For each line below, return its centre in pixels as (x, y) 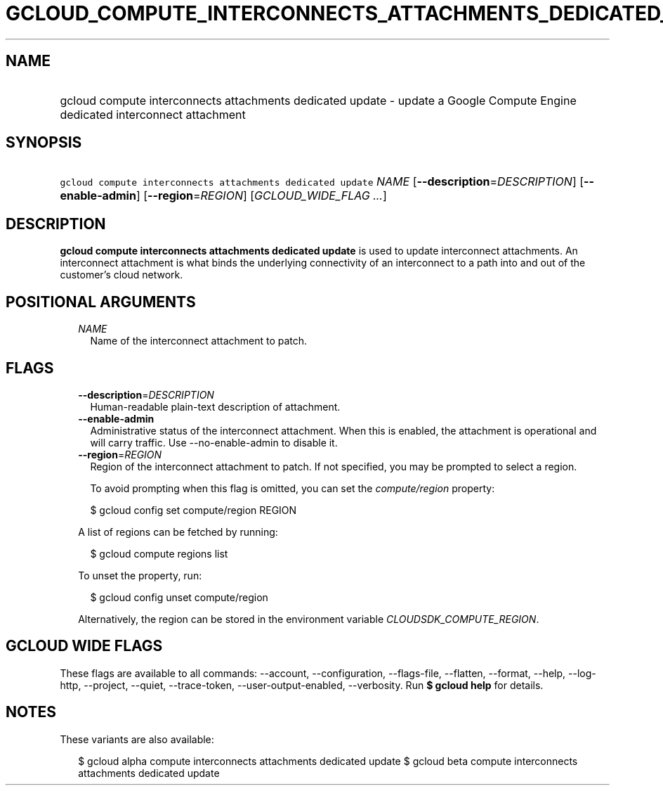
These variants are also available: (137, 739)
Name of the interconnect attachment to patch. (199, 341)
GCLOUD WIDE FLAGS (84, 646)
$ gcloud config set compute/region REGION (193, 510)
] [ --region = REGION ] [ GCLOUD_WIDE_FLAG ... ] (261, 196)
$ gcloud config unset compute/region (179, 597)
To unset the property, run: (140, 575)
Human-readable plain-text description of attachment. (215, 406)
